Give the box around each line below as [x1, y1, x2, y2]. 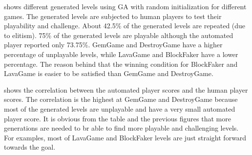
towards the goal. [4, 142, 56, 152]
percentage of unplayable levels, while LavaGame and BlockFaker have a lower [4, 49, 238, 59]
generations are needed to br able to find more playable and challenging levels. [4, 123, 239, 133]
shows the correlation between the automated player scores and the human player [4, 84, 248, 95]
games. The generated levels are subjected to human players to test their [4, 11, 222, 21]
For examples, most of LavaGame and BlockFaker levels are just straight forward [4, 132, 247, 142]
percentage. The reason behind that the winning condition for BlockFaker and [4, 58, 238, 69]
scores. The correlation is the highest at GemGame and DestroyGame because [4, 94, 238, 104]
